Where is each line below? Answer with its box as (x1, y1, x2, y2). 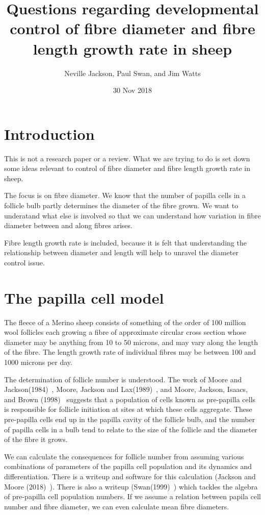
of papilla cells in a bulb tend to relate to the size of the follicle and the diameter (4, 424, 257, 434)
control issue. (4, 257, 45, 267)
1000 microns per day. (4, 357, 72, 367)
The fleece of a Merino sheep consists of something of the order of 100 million (4, 316, 246, 327)
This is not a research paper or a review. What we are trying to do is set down (4, 153, 250, 163)
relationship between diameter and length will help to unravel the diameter (4, 247, 238, 258)
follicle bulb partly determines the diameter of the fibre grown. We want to (4, 200, 238, 210)
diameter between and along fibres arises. (4, 220, 132, 231)
